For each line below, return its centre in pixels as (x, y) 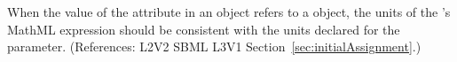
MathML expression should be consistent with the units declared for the (204, 29)
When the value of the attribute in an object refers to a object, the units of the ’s (229, 12)
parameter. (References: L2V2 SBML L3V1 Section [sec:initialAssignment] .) (214, 46)
